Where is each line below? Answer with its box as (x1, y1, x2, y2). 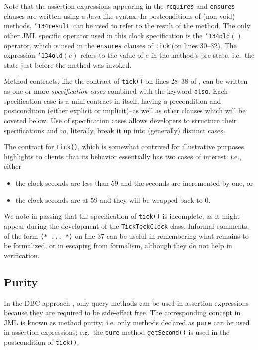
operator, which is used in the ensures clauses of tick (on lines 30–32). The (4, 40, 237, 50)
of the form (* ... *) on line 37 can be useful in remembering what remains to (4, 230, 249, 241)
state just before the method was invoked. (4, 59, 132, 70)
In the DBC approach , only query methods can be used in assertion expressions (4, 297, 249, 308)
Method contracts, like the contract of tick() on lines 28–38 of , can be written (4, 76, 248, 86)
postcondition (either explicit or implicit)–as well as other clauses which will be (4, 105, 246, 116)
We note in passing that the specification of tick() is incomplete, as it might (4, 211, 240, 221)
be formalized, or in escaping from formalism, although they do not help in (4, 240, 232, 251)
